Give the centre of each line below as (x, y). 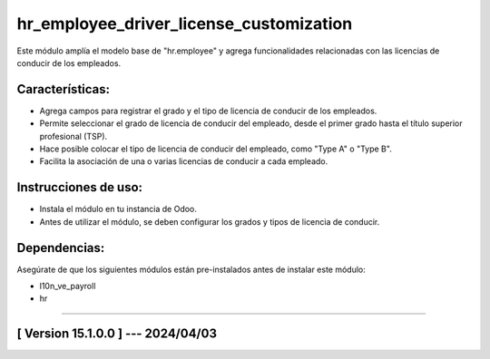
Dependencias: (61, 248)
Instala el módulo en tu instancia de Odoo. (118, 209)
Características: (64, 89)
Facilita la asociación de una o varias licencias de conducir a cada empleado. (184, 161)
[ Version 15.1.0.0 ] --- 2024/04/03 (117, 334)
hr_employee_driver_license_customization (185, 24)
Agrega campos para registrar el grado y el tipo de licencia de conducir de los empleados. (208, 111)
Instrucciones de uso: (80, 187)
